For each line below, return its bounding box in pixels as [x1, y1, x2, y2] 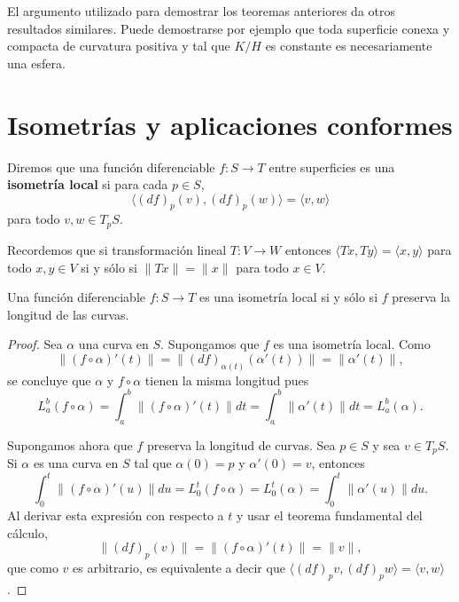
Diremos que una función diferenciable [7, 157, 215, 176]
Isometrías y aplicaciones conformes [7, 106, 453, 142]
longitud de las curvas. [7, 305, 129, 323]
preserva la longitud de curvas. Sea [146, 435, 336, 454]
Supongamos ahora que [7, 435, 133, 454]
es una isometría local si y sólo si [198, 288, 378, 306]
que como [7, 558, 58, 576]
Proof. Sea [7, 335, 63, 353]
